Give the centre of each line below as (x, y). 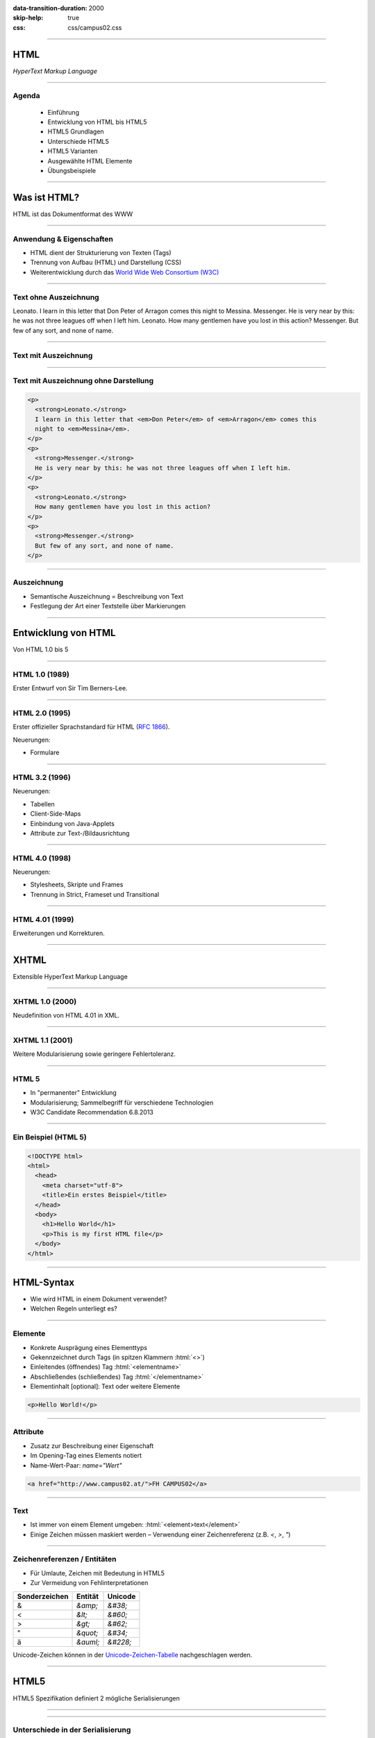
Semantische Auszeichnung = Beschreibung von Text (107, 596)
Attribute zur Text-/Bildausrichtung (80, 833)
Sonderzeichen (43, 1596)
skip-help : (28, 18)
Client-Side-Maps (56, 814)
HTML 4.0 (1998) (42, 858)
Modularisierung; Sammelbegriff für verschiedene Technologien (122, 1103)
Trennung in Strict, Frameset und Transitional (95, 894)
